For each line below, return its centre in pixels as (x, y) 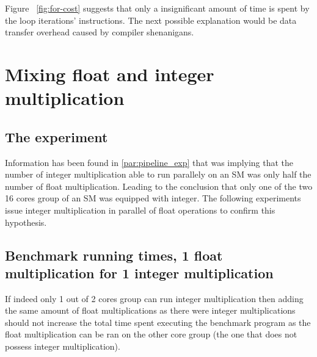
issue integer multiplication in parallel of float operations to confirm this (140, 210)
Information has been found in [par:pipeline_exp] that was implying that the (149, 162)
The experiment (56, 136)
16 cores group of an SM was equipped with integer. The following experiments (153, 198)
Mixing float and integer (110, 74)
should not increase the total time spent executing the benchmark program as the (158, 322)
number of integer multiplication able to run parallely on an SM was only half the (158, 174)
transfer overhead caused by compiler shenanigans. (100, 32)
